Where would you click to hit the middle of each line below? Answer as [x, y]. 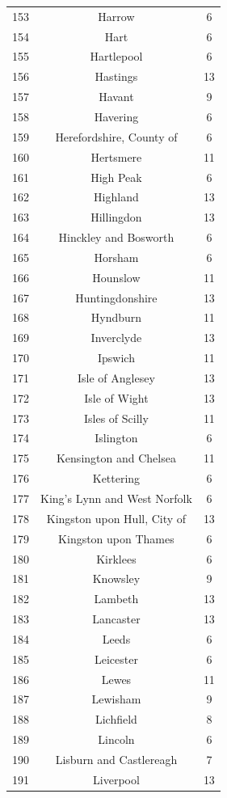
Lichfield [116, 719]
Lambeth [116, 599]
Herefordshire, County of [116, 136]
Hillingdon [116, 217]
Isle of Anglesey [116, 377]
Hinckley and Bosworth [116, 237]
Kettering [116, 478]
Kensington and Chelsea [116, 458]
